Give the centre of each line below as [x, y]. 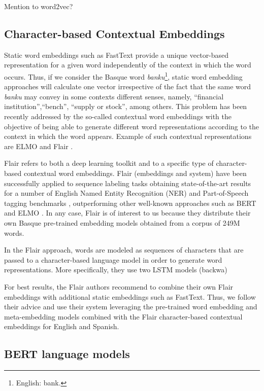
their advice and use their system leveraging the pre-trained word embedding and [131, 307]
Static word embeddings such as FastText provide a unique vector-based [117, 55]
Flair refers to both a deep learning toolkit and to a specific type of [109, 163]
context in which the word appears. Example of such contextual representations [128, 136]
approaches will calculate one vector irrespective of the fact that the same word [128, 86]
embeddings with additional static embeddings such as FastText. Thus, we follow [130, 296]
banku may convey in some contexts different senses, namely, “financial [114, 96]
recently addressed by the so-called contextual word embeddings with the [118, 116]
